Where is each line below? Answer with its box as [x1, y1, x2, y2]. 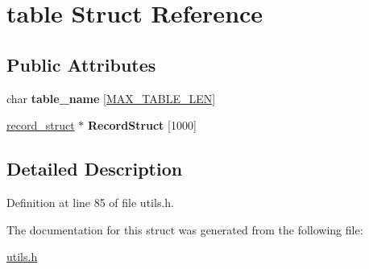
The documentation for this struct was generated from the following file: [6, 221, 363, 238]
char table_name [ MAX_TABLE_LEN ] [6, 89, 216, 106]
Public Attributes [6, 52, 156, 77]
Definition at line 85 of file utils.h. [6, 193, 174, 210]
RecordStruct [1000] [87, 117, 197, 134]
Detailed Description [6, 156, 183, 181]
